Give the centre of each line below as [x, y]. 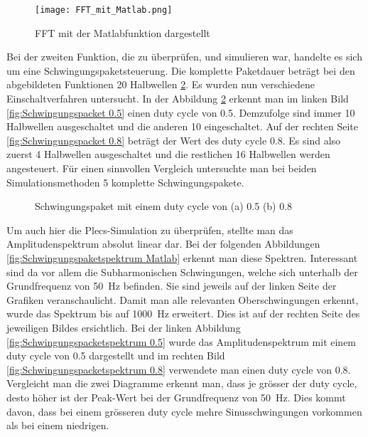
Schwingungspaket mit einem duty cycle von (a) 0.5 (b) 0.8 [164, 206]
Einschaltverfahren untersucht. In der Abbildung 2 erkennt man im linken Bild [178, 99]
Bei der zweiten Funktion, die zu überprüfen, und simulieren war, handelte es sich [184, 57]
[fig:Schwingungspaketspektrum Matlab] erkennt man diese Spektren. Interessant [182, 257]
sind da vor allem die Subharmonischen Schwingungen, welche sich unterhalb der [182, 272]
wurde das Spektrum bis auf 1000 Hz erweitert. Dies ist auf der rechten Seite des [183, 314]
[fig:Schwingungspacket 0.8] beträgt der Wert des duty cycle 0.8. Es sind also [174, 140]
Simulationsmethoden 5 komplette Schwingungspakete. [125, 182]
